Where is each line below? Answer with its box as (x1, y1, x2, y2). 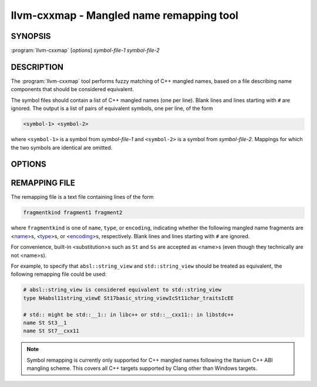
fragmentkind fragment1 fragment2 (23, 209, 123, 216)
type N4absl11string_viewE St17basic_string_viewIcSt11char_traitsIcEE (23, 295, 234, 301)
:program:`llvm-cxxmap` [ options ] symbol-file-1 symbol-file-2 (11, 47, 160, 54)
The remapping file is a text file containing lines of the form (11, 193, 154, 201)
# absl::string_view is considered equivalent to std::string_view (23, 286, 222, 293)
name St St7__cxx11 (23, 328, 79, 335)
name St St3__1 (23, 319, 67, 326)
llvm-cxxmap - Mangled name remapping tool (11, 9, 239, 22)
